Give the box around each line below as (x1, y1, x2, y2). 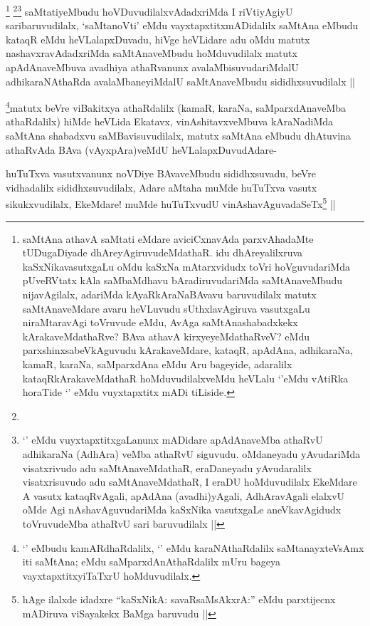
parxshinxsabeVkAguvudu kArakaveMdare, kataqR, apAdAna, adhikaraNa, (22, 343, 353, 358)
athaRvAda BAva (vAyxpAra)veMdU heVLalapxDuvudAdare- (6, 142, 277, 157)
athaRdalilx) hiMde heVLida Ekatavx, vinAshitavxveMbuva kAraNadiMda (6, 114, 334, 129)
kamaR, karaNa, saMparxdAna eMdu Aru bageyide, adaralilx (22, 357, 292, 372)
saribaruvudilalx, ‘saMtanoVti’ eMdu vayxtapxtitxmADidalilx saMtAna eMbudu (6, 18, 359, 33)
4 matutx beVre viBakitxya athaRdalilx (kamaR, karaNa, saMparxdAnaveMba (6, 98, 347, 115)
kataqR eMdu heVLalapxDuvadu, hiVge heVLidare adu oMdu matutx (6, 31, 310, 46)
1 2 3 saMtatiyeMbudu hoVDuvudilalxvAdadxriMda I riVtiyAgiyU (6, 2, 293, 19)
